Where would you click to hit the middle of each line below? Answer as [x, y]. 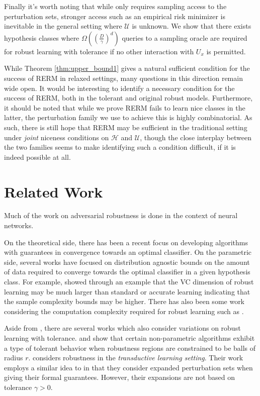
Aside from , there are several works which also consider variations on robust [122, 328]
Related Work [54, 191]
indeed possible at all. [37, 157]
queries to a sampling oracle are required [185, 37]
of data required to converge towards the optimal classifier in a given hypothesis [127, 272]
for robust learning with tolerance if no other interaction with [99, 51]
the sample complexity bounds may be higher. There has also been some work [124, 301]
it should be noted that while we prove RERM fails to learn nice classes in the [125, 107]
